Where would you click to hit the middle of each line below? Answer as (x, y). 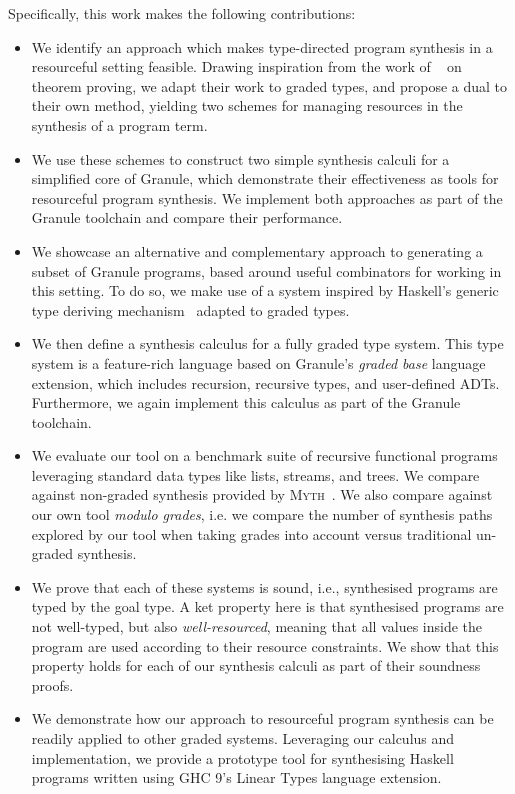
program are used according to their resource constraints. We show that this (265, 645)
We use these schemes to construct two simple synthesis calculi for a (240, 158)
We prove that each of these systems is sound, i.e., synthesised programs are (264, 586)
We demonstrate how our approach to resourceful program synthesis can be (262, 718)
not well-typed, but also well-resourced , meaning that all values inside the (257, 626)
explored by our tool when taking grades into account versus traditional (251, 533)
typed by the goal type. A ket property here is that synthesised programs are (267, 606)
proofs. (52, 684)
